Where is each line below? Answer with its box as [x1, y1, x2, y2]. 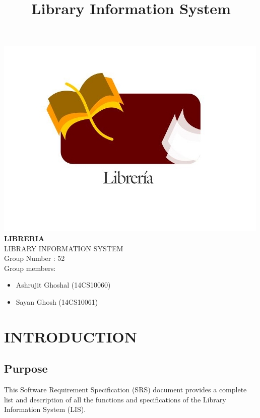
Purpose [4, 361, 48, 376]
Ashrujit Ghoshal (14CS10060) [16, 280, 111, 290]
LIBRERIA [4, 233, 45, 243]
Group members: [4, 262, 56, 273]
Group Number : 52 [4, 253, 65, 263]
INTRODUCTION [4, 326, 138, 346]
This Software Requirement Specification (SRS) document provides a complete [4, 384, 247, 395]
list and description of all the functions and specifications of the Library [4, 394, 226, 404]
